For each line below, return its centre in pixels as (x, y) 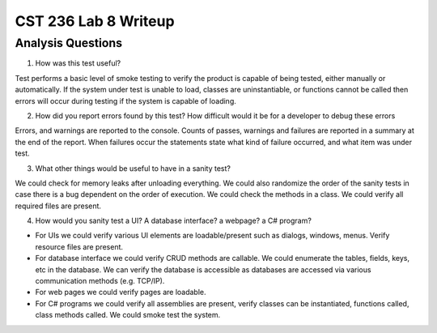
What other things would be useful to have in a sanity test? (133, 168)
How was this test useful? (78, 63)
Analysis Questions (69, 43)
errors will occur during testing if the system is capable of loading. (125, 100)
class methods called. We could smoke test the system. (128, 315)
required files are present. (58, 206)
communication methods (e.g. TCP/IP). (100, 281)
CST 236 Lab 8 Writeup (95, 21)
